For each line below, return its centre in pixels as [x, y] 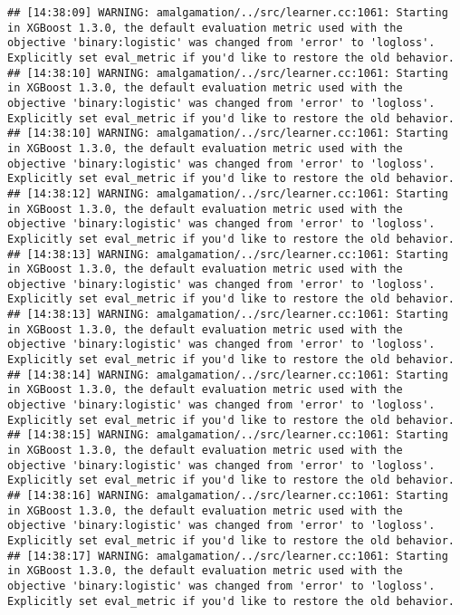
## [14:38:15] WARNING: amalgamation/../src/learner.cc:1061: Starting [228, 435]
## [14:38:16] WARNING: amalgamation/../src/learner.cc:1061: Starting [228, 495]
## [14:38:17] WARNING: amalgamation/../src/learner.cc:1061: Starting [228, 556]
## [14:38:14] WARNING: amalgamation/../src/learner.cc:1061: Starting [228, 375]
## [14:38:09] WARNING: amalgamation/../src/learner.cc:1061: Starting [228, 13]
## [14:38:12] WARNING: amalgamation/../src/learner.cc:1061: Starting [228, 193]
